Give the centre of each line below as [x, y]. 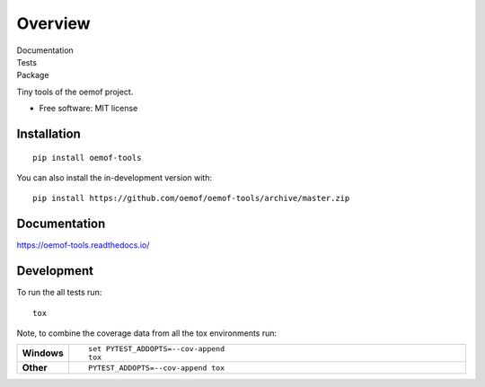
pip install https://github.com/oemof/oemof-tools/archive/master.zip [191, 198]
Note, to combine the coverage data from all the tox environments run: [147, 333]
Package [33, 75]
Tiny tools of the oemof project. [75, 92]
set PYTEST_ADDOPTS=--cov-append [156, 349]
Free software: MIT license [88, 109]
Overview [53, 23]
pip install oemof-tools [87, 158]
